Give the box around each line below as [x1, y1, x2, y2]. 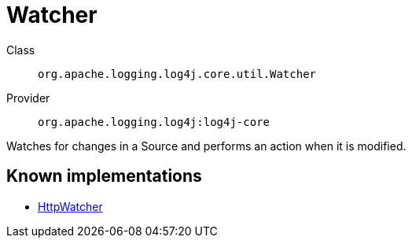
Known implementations [6, 166, 202, 187]
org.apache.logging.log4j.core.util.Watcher [38, 67, 317, 80]
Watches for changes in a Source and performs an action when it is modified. [6, 139, 406, 153]
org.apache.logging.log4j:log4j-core [38, 115, 270, 128]
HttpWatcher [38, 199, 103, 213]
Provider [6, 91, 50, 105]
